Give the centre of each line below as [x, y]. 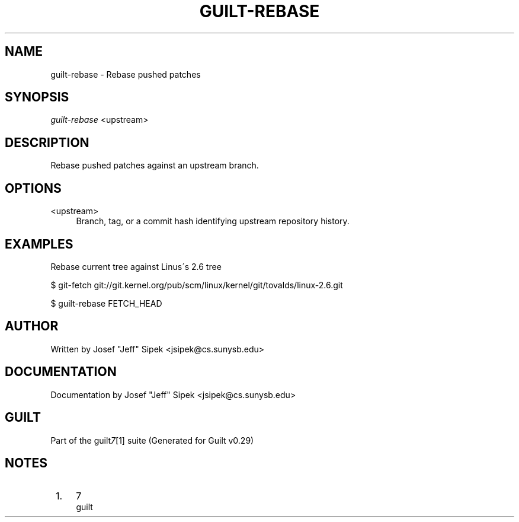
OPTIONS [33, 188]
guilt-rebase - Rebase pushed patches [126, 74]
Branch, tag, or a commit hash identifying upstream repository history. [213, 221]
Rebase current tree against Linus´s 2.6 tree [136, 266]
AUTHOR [32, 326]
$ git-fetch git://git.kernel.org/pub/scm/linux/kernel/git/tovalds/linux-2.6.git [197, 285]
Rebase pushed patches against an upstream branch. [155, 165]
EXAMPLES [39, 244]
